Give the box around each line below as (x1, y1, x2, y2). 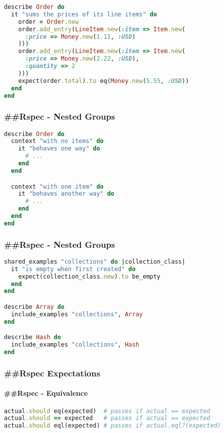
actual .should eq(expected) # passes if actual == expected (4, 407, 211, 415)
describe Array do (4, 303, 65, 310)
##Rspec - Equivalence (4, 388, 88, 398)
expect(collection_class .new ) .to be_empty (18, 273, 161, 280)
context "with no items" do (11, 138, 104, 145)
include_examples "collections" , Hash (11, 341, 140, 349)
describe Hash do (4, 334, 61, 341)
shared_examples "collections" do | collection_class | (4, 258, 186, 265)
